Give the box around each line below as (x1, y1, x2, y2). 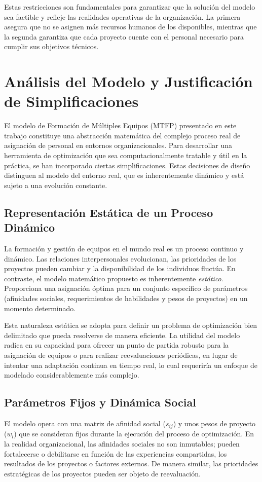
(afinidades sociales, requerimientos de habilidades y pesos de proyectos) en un (4, 293, 248, 303)
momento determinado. (4, 303, 76, 313)
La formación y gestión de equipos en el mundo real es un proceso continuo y (4, 243, 244, 254)
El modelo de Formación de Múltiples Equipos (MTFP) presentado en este (4, 120, 237, 131)
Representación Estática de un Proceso (4, 204, 213, 220)
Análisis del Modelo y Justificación (4, 71, 253, 92)
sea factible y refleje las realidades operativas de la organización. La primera (4, 11, 241, 22)
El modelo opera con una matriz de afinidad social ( (4, 418, 166, 428)
